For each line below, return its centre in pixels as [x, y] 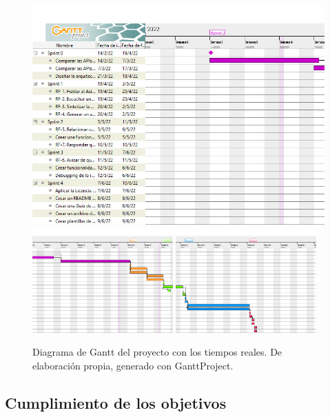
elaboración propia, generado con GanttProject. [133, 365]
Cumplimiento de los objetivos [116, 402]
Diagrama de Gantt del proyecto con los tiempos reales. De [157, 352]
